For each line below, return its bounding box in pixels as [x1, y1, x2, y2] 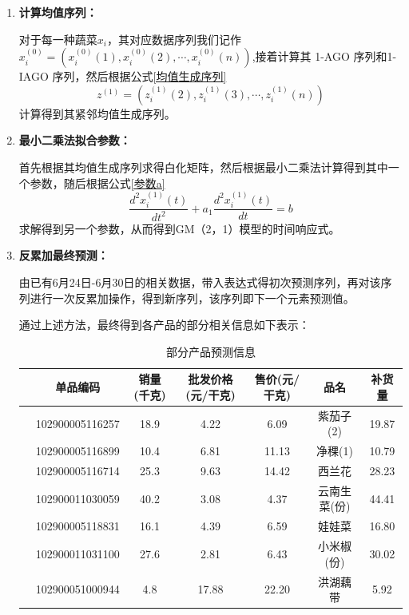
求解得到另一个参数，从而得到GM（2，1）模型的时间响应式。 [18, 220, 340, 236]
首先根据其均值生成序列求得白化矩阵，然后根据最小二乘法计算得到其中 [18, 158, 388, 175]
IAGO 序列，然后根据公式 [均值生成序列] [18, 68, 227, 85]
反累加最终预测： [18, 247, 109, 264]
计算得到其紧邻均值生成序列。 [18, 105, 176, 121]
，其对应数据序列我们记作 [106, 30, 241, 47]
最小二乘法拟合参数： [18, 132, 131, 149]
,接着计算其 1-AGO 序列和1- [252, 48, 397, 65]
